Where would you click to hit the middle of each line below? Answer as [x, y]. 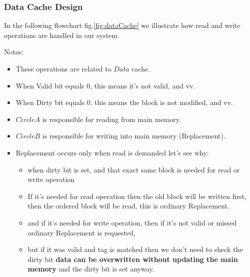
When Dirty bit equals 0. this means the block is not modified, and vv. [124, 102]
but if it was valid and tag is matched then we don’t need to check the [135, 249]
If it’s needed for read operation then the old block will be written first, [137, 196]
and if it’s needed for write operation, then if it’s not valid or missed [132, 222]
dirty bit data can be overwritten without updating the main [133, 259]
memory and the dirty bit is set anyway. [91, 269]
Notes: [14, 52]
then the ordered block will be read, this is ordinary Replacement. [128, 206]
